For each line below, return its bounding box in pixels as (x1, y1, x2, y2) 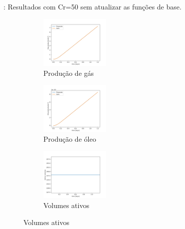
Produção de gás (43, 67, 94, 78)
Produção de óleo (43, 134, 96, 144)
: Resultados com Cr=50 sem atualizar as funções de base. (3, 1, 182, 11)
